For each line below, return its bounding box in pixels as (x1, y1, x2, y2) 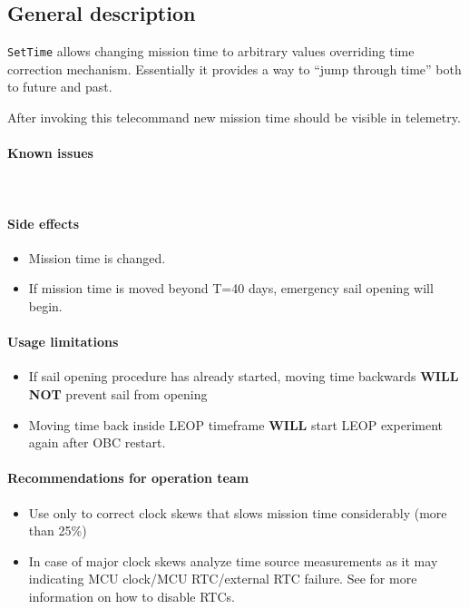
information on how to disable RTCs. (28, 586, 235, 605)
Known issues (7, 143, 93, 162)
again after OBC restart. (28, 433, 166, 452)
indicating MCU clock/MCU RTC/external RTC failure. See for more (28, 569, 417, 588)
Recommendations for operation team (7, 468, 249, 487)
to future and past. (7, 77, 112, 96)
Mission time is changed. (28, 248, 166, 267)
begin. (28, 297, 63, 316)
